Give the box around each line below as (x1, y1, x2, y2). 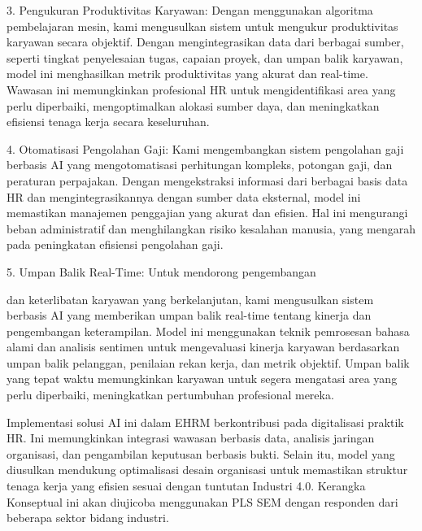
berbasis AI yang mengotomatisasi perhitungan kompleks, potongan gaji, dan (7, 156, 393, 173)
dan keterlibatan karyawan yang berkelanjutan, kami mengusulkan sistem (7, 290, 374, 307)
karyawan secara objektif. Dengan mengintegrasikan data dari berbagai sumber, (7, 33, 404, 50)
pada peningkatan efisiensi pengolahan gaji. (7, 236, 224, 253)
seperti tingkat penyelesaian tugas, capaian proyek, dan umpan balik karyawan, (7, 49, 403, 66)
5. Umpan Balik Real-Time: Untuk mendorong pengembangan (7, 263, 316, 280)
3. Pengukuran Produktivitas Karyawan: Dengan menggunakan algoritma (7, 2, 373, 18)
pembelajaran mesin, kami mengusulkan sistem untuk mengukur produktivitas (7, 17, 398, 34)
